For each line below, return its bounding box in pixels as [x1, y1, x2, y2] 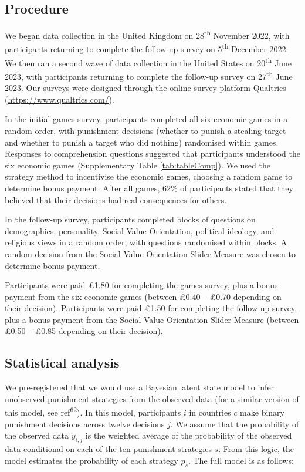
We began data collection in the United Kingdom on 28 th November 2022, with [5, 28, 290, 41]
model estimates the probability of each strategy [5, 454, 178, 466]
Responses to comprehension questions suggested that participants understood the [5, 147, 300, 160]
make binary [240, 406, 284, 419]
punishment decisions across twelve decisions [5, 417, 165, 430]
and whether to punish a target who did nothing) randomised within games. [5, 136, 279, 148]
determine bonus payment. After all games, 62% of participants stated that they [5, 181, 293, 194]
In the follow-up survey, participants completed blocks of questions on [5, 213, 256, 225]
